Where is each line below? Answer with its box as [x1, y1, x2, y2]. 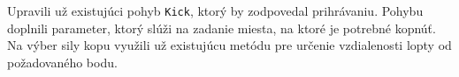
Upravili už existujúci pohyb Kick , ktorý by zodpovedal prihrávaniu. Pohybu [7, 2, 424, 19]
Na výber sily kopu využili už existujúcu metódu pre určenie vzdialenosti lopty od [7, 36, 452, 54]
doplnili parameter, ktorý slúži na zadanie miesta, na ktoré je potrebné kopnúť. [7, 18, 436, 37]
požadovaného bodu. [7, 52, 118, 71]
